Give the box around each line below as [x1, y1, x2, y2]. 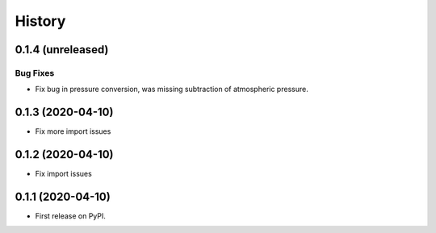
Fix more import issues [35, 127, 111, 136]
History [15, 12, 66, 30]
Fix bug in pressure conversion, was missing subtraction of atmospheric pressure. [35, 85, 308, 94]
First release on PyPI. [35, 211, 107, 221]
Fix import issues [35, 169, 92, 179]
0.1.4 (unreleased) [15, 43, 109, 56]
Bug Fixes [15, 67, 55, 78]
